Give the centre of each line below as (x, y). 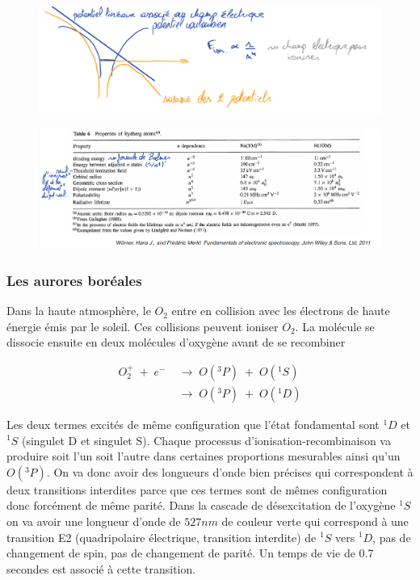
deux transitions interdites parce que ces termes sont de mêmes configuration (197, 489)
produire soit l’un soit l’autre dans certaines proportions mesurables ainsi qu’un (204, 456)
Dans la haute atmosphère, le (79, 311)
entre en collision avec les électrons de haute (281, 311)
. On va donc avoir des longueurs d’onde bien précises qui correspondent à (230, 471)
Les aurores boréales (74, 280)
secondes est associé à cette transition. (101, 568)
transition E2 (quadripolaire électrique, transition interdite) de (162, 537)
